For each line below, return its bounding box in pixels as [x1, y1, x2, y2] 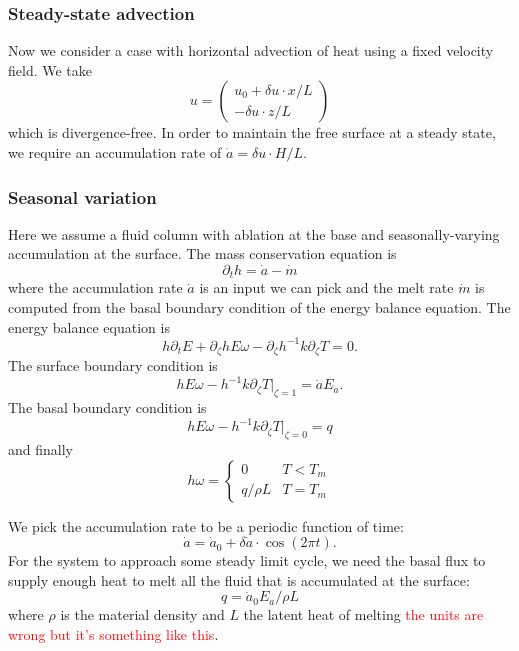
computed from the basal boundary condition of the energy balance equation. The [8, 297, 511, 318]
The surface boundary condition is [8, 355, 218, 376]
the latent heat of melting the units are [243, 604, 484, 625]
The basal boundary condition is [8, 397, 207, 418]
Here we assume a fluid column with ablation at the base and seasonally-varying [8, 223, 500, 244]
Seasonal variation [8, 184, 157, 209]
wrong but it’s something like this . [8, 623, 219, 644]
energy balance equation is [8, 316, 170, 337]
